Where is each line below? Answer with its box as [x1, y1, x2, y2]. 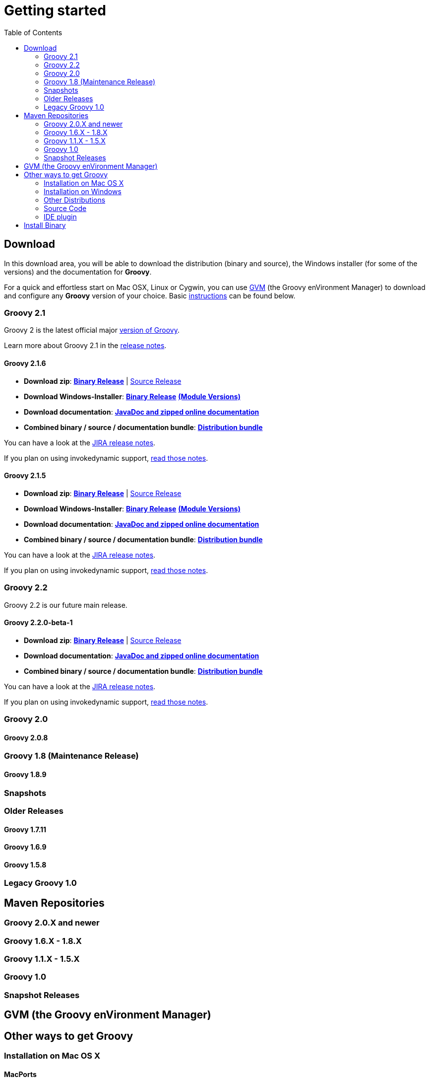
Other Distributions [44, 195, 106, 204]
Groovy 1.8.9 [4, 770, 47, 779]
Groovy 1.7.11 [4, 825, 47, 834]
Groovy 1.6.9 [4, 843, 47, 852]
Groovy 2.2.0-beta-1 [4, 618, 73, 627]
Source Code [44, 204, 87, 213]
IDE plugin [44, 212, 77, 221]
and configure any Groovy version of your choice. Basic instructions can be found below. [4, 291, 296, 300]
